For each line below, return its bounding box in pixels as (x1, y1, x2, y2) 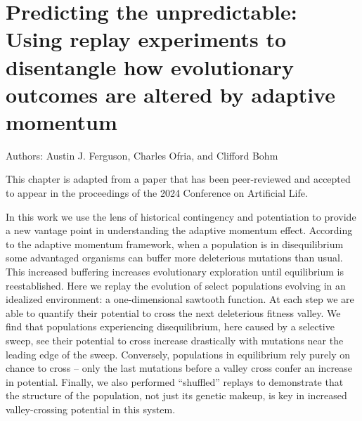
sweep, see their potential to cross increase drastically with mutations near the (6, 333, 344, 347)
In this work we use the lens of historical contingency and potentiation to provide (6, 209, 356, 224)
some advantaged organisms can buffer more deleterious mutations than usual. (6, 250, 343, 265)
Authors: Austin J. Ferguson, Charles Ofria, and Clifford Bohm (6, 148, 278, 162)
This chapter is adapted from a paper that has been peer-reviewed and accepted (6, 171, 351, 186)
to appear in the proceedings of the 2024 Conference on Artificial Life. (6, 186, 308, 200)
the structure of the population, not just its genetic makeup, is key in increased (6, 388, 347, 403)
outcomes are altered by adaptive (6, 79, 335, 108)
